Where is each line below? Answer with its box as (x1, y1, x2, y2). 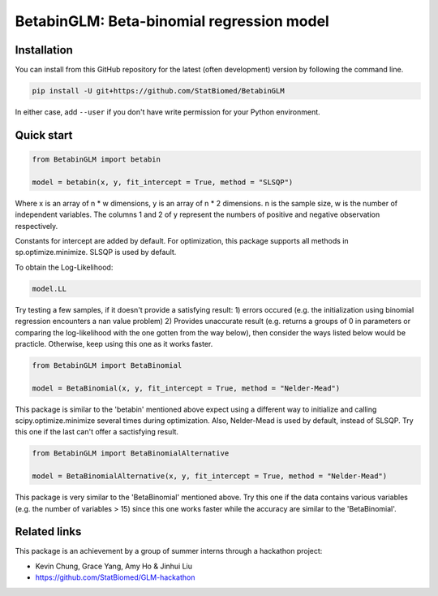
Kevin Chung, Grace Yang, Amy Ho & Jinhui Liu (35, 561, 193, 571)
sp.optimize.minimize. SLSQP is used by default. (15, 248, 177, 257)
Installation (15, 43, 73, 57)
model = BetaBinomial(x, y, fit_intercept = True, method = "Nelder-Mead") (32, 383, 341, 393)
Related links (15, 525, 82, 539)
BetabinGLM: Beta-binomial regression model (15, 12, 330, 30)
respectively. (15, 221, 58, 231)
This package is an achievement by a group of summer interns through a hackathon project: (15, 546, 323, 556)
